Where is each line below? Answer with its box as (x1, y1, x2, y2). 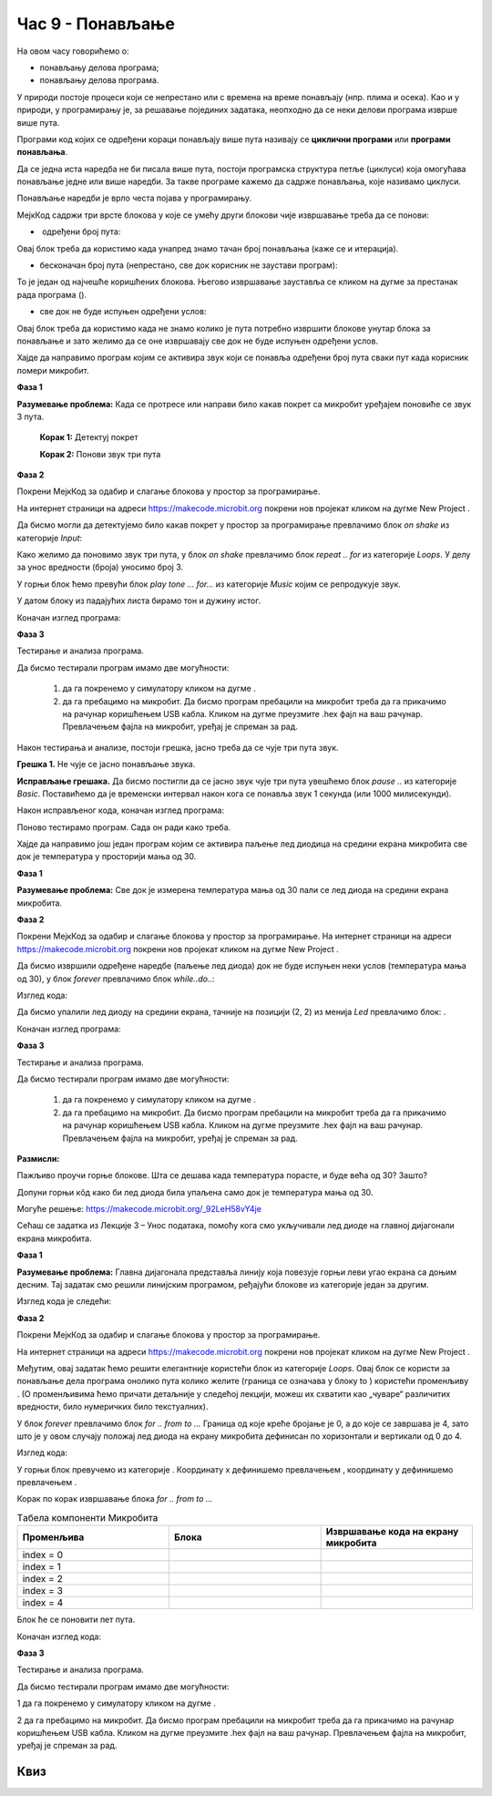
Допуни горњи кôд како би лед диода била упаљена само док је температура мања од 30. (16, 1186, 374, 1197)
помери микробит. (16, 364, 90, 375)
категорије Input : (16, 532, 83, 543)
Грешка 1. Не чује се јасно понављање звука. (16, 759, 196, 770)
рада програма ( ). (16, 289, 87, 300)
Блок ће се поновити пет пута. (16, 1614, 136, 1626)
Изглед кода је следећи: (16, 1296, 111, 1307)
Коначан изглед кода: (16, 1631, 102, 1642)
